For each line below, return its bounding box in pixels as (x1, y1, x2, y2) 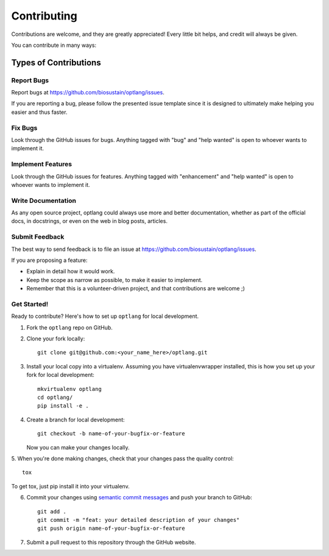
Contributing (11, 9, 77, 23)
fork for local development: (26, 371, 94, 379)
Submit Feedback (11, 233, 65, 241)
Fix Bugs (11, 124, 38, 132)
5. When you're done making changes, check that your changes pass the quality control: (11, 455, 234, 462)
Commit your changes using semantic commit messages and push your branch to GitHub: (26, 494, 252, 501)
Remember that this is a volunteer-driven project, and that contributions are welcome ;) (26, 285, 245, 292)
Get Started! (11, 300, 49, 308)
